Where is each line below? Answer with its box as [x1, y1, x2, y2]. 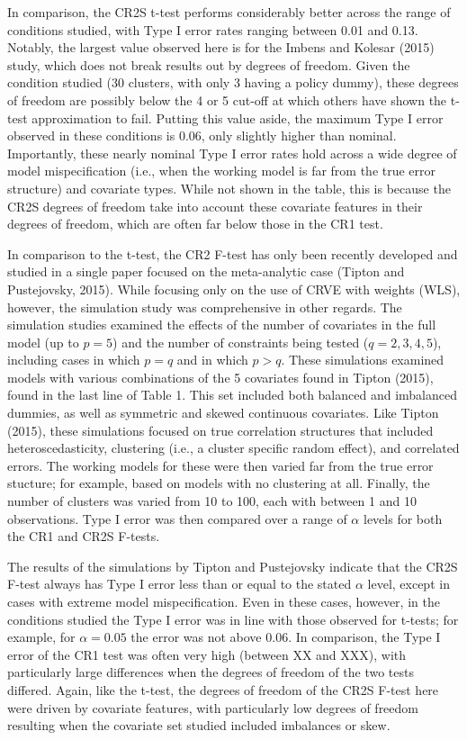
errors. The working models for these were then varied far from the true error [7, 456, 434, 474]
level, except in [367, 574, 450, 593]
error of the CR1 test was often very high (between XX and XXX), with [7, 645, 407, 663]
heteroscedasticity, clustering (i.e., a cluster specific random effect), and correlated [7, 438, 460, 457]
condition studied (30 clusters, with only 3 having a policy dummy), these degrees [7, 73, 459, 92]
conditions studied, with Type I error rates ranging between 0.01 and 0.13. [7, 20, 418, 39]
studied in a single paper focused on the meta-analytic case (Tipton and [7, 262, 405, 281]
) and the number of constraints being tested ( [112, 332, 369, 351]
